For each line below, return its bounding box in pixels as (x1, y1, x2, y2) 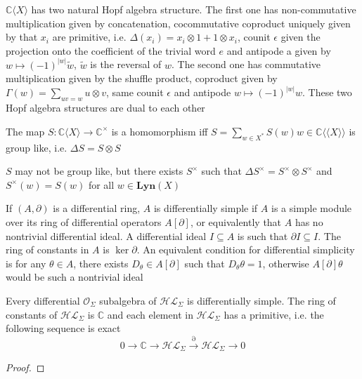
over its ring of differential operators (6, 215, 162, 229)
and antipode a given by (226, 43, 331, 58)
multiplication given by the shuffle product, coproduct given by (6, 71, 278, 86)
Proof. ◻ (6, 360, 45, 374)
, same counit (105, 85, 164, 100)
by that (6, 29, 38, 44)
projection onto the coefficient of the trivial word (6, 43, 216, 58)
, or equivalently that (190, 215, 282, 229)
